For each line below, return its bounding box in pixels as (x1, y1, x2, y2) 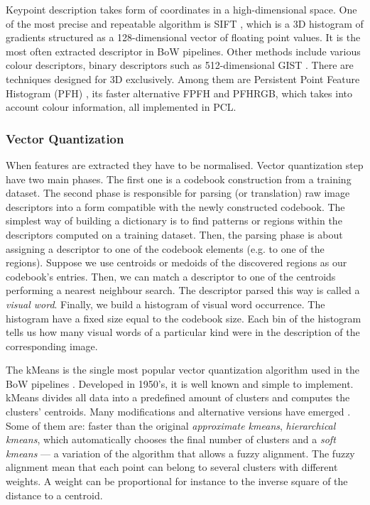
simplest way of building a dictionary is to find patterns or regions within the (6, 213, 342, 228)
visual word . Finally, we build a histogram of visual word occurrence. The (6, 296, 325, 311)
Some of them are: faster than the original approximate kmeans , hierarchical (6, 418, 336, 433)
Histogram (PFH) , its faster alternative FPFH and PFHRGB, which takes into (6, 85, 353, 100)
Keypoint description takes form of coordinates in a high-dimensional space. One (6, 2, 357, 16)
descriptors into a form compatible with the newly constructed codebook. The (6, 199, 345, 214)
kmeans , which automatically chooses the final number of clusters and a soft (6, 432, 336, 447)
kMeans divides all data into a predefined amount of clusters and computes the (6, 390, 350, 405)
